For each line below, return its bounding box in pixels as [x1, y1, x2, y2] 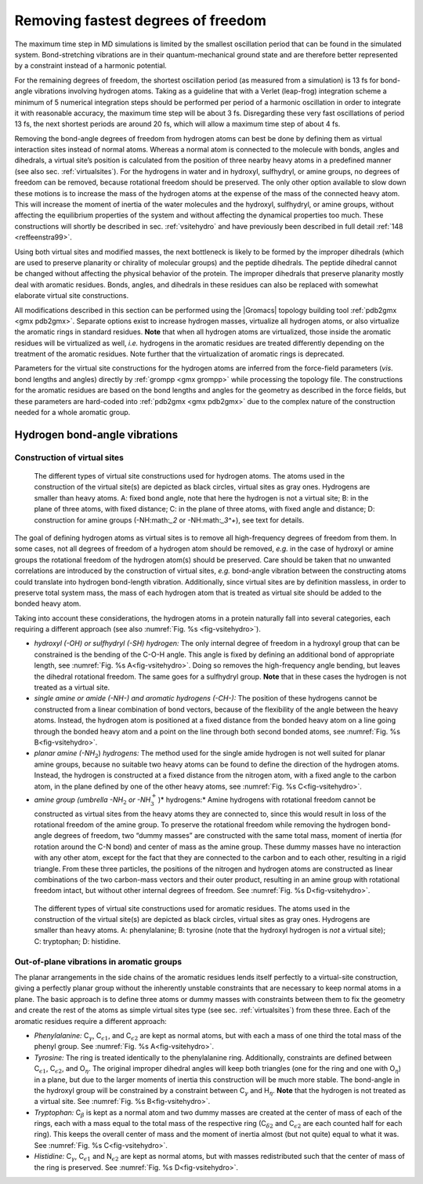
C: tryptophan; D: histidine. [34, 936, 121, 945]
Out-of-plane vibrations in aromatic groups [14, 956, 183, 967]
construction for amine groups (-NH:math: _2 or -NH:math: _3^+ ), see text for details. [34, 515, 305, 525]
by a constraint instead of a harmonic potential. [14, 61, 168, 71]
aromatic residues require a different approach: [14, 1016, 168, 1026]
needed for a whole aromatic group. [14, 408, 131, 417]
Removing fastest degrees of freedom [14, 12, 266, 29]
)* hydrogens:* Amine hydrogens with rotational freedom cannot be [157, 795, 376, 804]
